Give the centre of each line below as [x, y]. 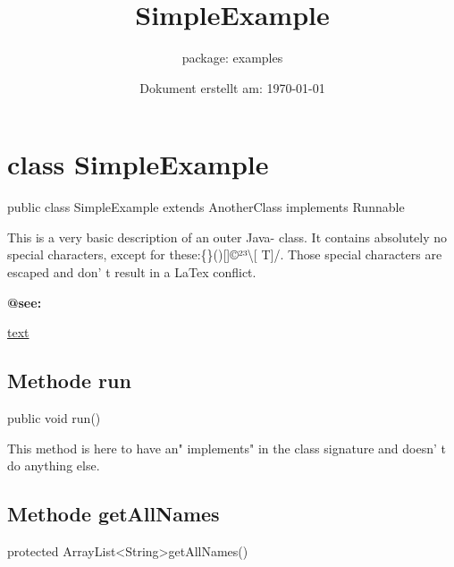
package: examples [232, 58]
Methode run [69, 381]
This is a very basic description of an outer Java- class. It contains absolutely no [227, 237]
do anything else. [54, 465]
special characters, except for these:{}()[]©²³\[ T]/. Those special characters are [225, 254]
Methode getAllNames [113, 514]
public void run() [54, 418]
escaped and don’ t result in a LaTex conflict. [132, 272]
